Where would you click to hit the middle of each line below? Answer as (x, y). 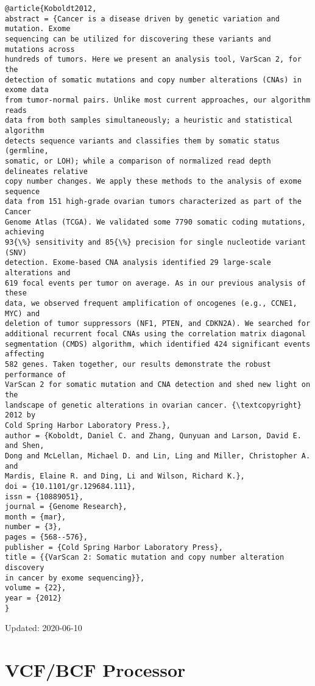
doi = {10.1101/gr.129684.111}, (70, 486)
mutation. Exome (38, 29)
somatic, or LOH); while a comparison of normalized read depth (138, 161)
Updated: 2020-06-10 (44, 628)
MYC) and (23, 313)
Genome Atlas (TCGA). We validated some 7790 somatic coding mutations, (155, 222)
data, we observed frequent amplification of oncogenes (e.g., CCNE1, (151, 304)
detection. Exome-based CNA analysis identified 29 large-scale (138, 263)
